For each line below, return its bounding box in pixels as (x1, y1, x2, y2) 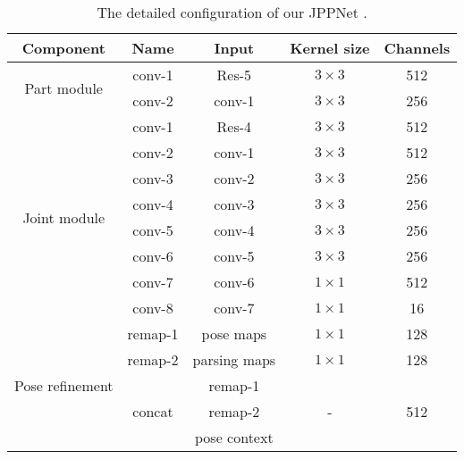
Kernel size (290, 38, 370, 58)
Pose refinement (14, 375, 114, 396)
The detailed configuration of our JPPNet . (97, 2, 367, 22)
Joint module (22, 206, 105, 228)
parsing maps (192, 349, 276, 370)
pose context (195, 427, 274, 447)
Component (21, 38, 105, 58)
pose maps (201, 323, 267, 344)
